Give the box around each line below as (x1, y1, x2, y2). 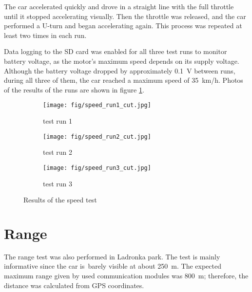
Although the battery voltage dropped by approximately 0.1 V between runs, (4, 65, 235, 75)
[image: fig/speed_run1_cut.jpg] (43, 102, 151, 109)
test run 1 (43, 116, 73, 126)
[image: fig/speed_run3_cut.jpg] (43, 164, 151, 171)
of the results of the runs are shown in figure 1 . (4, 84, 144, 94)
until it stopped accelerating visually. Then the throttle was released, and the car (4, 11, 246, 21)
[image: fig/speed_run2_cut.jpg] (43, 133, 151, 140)
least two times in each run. (4, 30, 87, 40)
